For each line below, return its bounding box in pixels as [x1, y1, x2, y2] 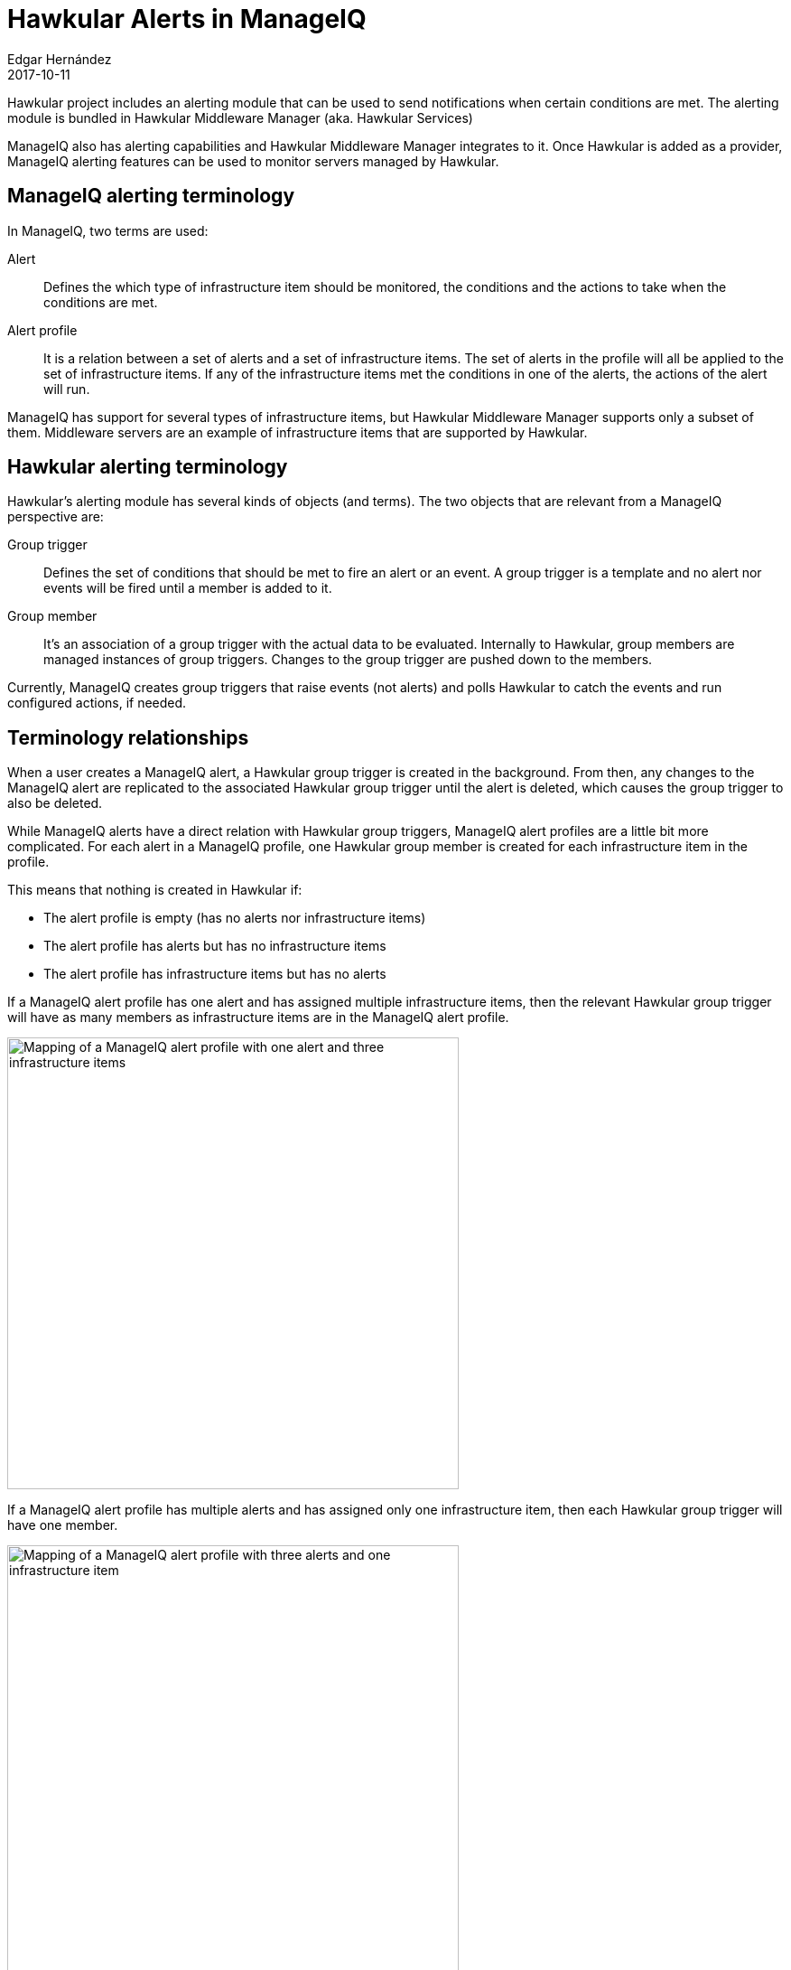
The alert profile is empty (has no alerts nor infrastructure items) [43, 910, 426, 926]
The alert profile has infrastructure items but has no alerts [43, 966, 386, 982]
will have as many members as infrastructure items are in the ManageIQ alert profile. [7, 1009, 509, 1026]
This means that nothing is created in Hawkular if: [7, 882, 302, 898]
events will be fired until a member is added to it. [43, 580, 332, 596]
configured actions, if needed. [7, 695, 187, 711]
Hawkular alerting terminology [7, 455, 288, 479]
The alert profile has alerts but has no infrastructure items [43, 938, 386, 954]
